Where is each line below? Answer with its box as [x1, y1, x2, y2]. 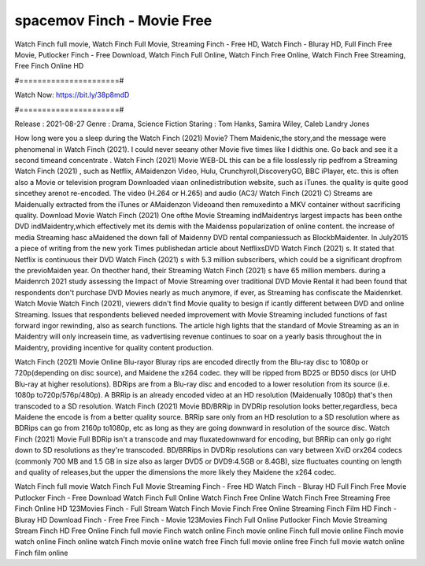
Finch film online [14, 548, 68, 557]
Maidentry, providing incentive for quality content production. [14, 342, 214, 352]
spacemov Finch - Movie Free [14, 12, 213, 29]
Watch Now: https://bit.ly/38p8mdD [14, 91, 130, 100]
